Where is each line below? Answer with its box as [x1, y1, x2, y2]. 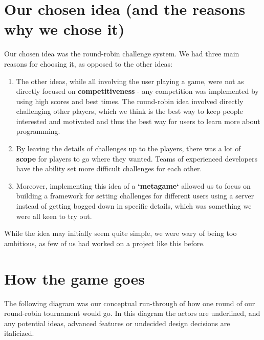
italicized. [4, 328, 34, 338]
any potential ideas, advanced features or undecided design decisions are [4, 317, 230, 328]
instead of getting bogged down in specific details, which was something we [16, 201, 252, 211]
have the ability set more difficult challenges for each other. [16, 163, 202, 174]
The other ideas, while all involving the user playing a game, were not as [16, 75, 244, 86]
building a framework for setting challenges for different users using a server [16, 190, 254, 201]
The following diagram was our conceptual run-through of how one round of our [4, 297, 255, 308]
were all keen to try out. [16, 210, 92, 221]
